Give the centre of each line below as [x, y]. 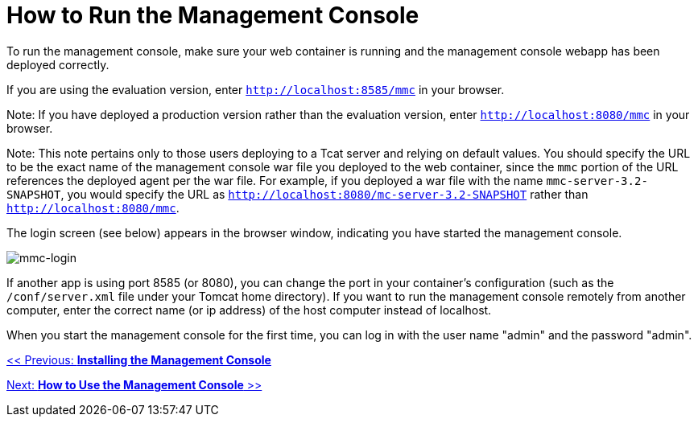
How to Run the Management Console [213, 15]
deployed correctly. [58, 64]
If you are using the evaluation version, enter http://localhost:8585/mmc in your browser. [256, 89]
